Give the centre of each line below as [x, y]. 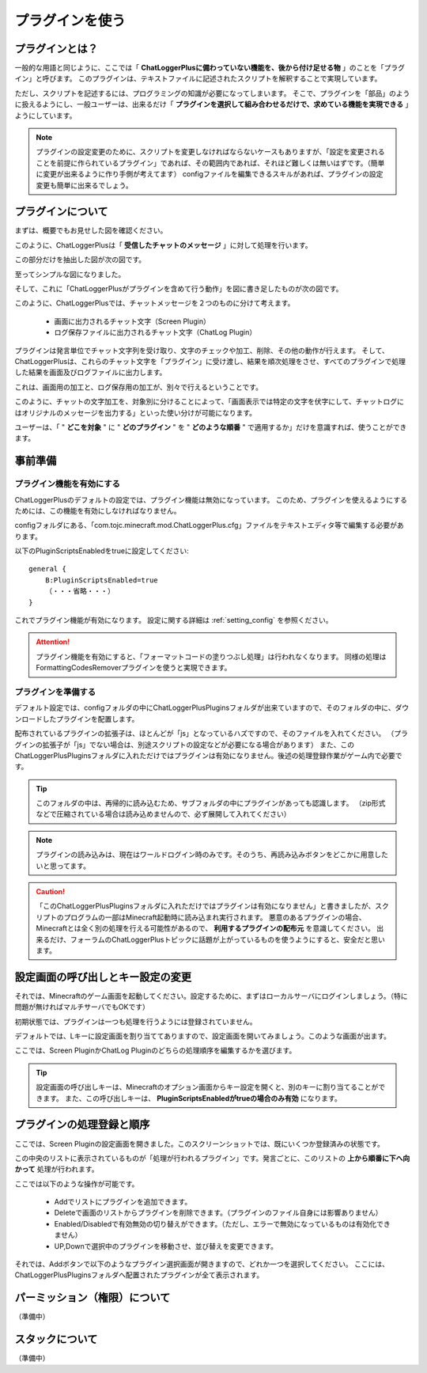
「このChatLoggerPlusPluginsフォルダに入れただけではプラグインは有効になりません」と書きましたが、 [206, 906]
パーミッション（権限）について [93, 1298]
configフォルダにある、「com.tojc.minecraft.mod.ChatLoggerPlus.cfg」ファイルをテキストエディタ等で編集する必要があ [210, 525]
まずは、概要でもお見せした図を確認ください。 [91, 230]
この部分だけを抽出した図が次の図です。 [80, 260]
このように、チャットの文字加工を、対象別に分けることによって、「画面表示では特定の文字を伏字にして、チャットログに [210, 402]
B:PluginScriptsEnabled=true [101, 580]
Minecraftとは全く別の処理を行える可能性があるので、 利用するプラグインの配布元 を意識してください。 [205, 928]
